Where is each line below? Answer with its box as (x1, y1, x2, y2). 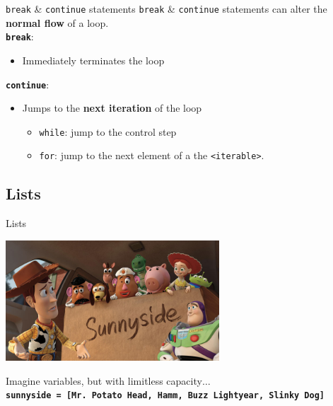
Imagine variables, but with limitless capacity (6, 373, 202, 388)
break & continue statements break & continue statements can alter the (6, 1, 327, 16)
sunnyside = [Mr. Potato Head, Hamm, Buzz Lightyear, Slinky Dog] (6, 390, 325, 401)
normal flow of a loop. (6, 15, 109, 30)
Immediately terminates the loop (22, 52, 165, 67)
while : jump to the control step (39, 124, 177, 139)
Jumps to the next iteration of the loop (22, 100, 202, 115)
